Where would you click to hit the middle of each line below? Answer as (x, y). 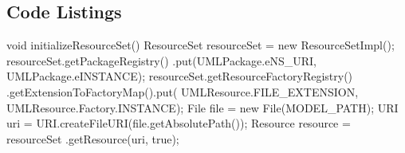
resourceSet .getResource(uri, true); (93, 138)
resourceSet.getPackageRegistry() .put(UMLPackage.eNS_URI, (161, 60)
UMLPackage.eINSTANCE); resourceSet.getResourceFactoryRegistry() (180, 76)
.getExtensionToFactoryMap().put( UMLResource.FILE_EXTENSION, (183, 91)
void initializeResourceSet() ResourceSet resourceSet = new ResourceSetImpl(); (201, 45)
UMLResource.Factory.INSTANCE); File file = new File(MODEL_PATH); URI (202, 107)
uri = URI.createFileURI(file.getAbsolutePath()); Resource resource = (179, 123)
